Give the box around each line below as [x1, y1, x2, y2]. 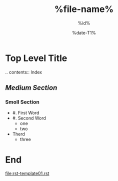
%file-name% [54, 3, 114, 15]
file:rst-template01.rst [5, 170, 49, 176]
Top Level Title [5, 52, 67, 63]
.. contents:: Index [5, 69, 42, 75]
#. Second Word [12, 115, 46, 121]
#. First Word [12, 110, 39, 116]
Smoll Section [5, 98, 40, 105]
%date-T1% [71, 29, 96, 35]
